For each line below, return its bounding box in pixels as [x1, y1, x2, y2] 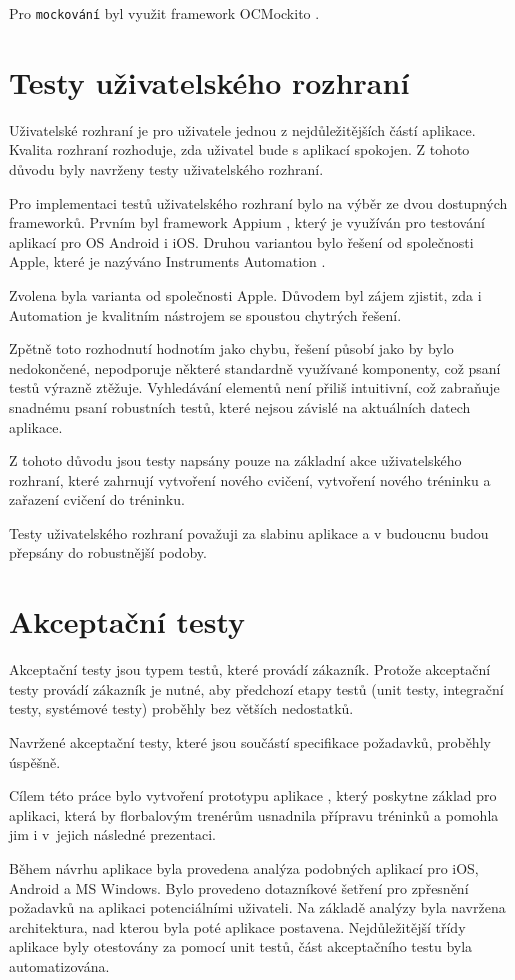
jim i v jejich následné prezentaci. [9, 824, 217, 845]
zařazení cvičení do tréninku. [9, 489, 185, 510]
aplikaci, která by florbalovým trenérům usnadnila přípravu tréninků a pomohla [9, 804, 499, 825]
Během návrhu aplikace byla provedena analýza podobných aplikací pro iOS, [9, 857, 479, 878]
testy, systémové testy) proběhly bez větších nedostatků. [9, 698, 354, 719]
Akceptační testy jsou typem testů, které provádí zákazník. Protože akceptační [9, 659, 491, 680]
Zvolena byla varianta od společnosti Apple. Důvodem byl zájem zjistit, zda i [9, 284, 482, 305]
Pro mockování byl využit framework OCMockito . [9, 3, 320, 23]
